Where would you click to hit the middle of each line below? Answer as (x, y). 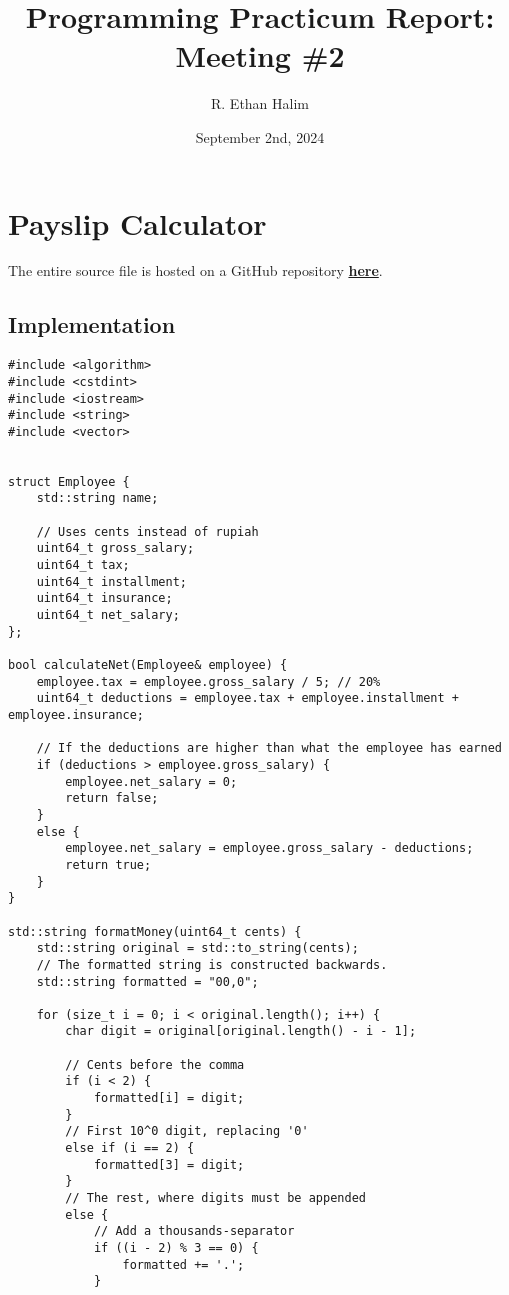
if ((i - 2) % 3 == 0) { (176, 1248)
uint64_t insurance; (104, 598)
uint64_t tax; (83, 565)
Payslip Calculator (137, 222)
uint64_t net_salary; (108, 615)
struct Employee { (69, 481)
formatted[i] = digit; (169, 1098)
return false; (112, 798)
